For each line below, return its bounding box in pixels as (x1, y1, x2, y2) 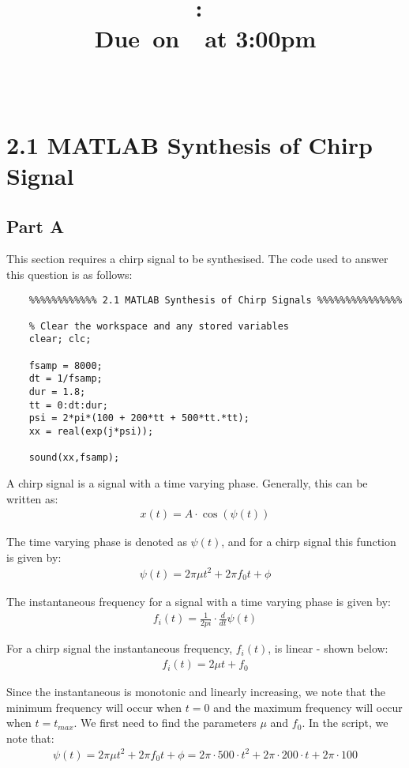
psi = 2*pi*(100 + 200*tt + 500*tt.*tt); (28, 412, 250, 424)
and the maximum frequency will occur (213, 698, 403, 715)
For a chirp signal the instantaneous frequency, (6, 640, 233, 657)
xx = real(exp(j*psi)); (28, 426, 154, 438)
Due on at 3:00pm (94, 22, 317, 55)
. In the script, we (302, 714, 388, 731)
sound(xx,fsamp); (28, 452, 120, 464)
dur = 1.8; (28, 386, 86, 398)
